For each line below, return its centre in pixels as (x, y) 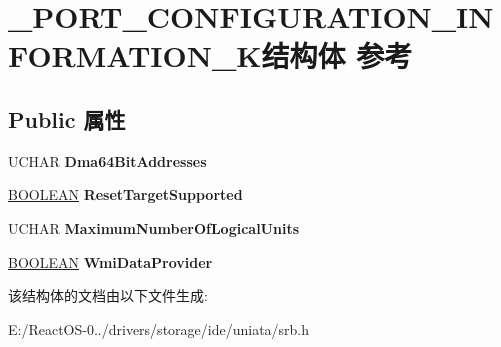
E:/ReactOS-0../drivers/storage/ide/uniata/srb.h (159, 328)
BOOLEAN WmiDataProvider (110, 261)
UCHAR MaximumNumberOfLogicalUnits (154, 227)
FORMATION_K (135, 55)
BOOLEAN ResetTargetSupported (125, 194)
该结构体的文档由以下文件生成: (108, 295)
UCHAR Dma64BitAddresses (107, 160)
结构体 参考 (337, 55)
